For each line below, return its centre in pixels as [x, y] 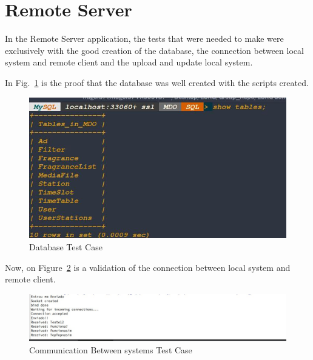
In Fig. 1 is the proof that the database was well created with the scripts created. [157, 82]
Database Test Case [66, 246]
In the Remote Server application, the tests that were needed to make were [144, 38]
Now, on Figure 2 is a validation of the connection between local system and [148, 267]
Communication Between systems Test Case [111, 350]
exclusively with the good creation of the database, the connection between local [154, 50]
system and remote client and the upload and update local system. [129, 62]
